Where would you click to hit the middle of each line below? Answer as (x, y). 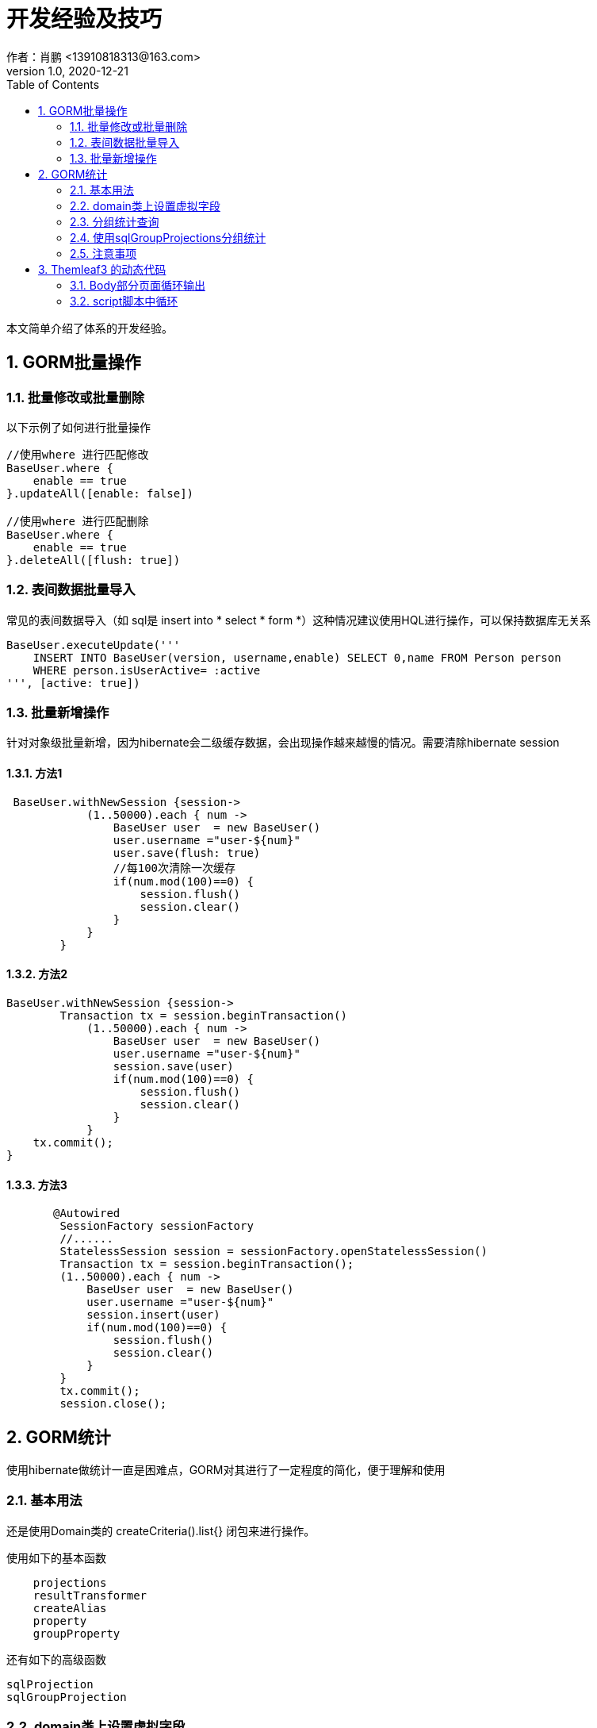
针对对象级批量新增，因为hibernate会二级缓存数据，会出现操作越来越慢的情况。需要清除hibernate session (283, 743)
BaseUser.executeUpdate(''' (94, 645)
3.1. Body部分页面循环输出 (138, 285)
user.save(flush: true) (187, 852)
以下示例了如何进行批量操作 (78, 427)
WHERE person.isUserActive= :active (147, 670)
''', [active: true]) (73, 683)
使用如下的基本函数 (56, 1557)
